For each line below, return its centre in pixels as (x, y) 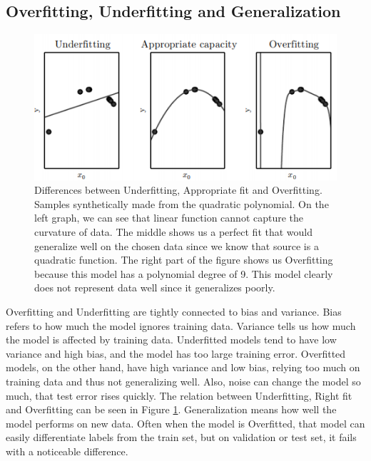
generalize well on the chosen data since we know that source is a (177, 245)
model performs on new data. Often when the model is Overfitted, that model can (185, 423)
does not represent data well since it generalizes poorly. (155, 288)
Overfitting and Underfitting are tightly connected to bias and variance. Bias (174, 312)
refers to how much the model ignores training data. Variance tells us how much (181, 325)
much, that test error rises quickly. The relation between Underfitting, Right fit (179, 395)
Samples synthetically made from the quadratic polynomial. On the (182, 203)
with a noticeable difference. (67, 451)
